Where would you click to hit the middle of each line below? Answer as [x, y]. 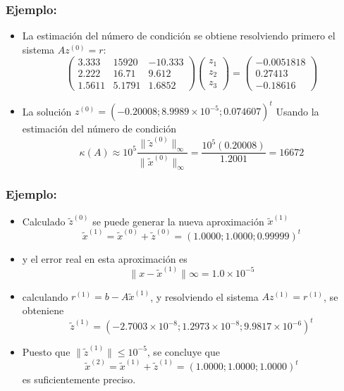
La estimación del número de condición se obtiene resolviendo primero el [179, 36]
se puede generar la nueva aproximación [178, 221]
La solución [47, 111]
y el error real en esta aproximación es [105, 258]
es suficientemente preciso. [79, 379]
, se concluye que [183, 351]
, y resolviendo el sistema [204, 296]
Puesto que [46, 351]
